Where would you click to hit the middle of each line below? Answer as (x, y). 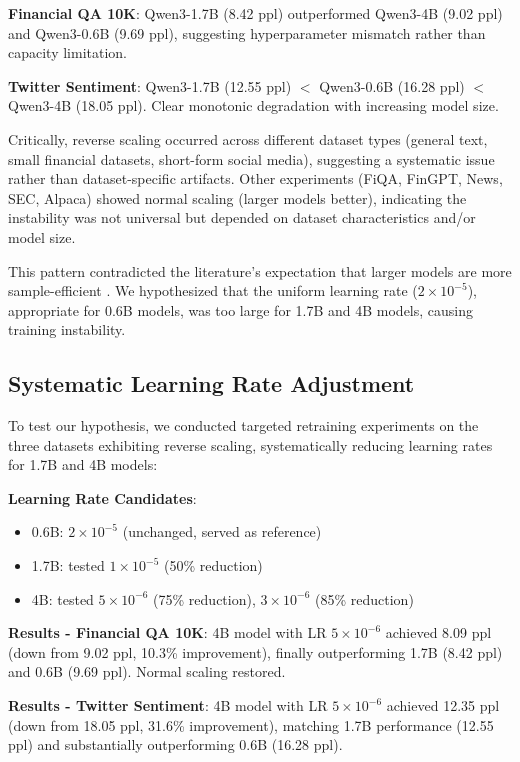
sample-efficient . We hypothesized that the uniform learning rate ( (213, 290)
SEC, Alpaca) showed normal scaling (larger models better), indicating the (237, 197)
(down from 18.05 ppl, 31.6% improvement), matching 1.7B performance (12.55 (251, 724)
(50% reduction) (213, 565)
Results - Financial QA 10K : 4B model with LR (167, 632)
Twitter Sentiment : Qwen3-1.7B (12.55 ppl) (150, 85)
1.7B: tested (68, 565)
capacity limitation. (68, 52)
